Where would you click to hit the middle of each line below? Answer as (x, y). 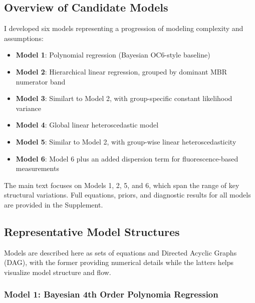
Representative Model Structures (92, 231)
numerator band (41, 81)
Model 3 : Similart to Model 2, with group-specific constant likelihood (124, 98)
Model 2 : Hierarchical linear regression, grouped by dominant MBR (121, 71)
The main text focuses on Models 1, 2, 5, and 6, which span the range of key (122, 185)
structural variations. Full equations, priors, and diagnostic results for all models (127, 195)
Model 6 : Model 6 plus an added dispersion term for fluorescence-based (127, 158)
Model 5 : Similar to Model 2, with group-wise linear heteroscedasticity (126, 141)
